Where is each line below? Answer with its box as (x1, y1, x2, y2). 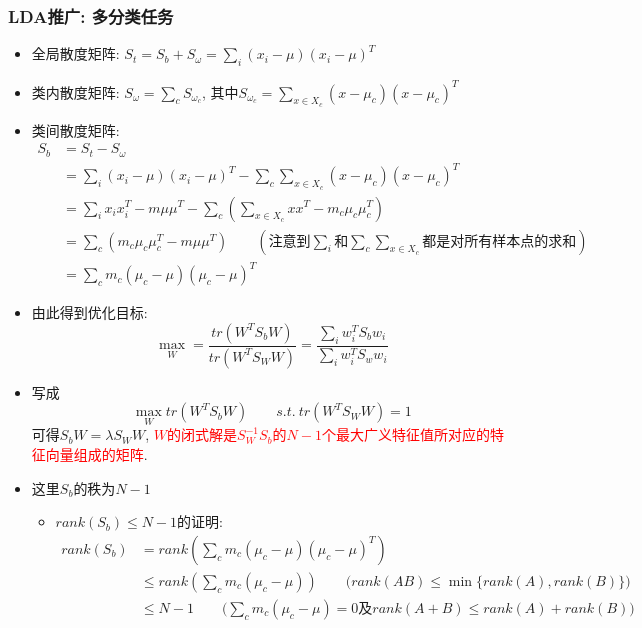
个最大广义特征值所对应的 (321, 424, 490, 445)
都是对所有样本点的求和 (422, 234, 577, 249)
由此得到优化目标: (31, 302, 148, 323)
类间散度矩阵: (31, 119, 120, 140)
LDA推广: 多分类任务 (8, 3, 174, 28)
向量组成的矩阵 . (45, 444, 148, 464)
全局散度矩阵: (31, 43, 120, 64)
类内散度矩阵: (31, 81, 120, 102)
